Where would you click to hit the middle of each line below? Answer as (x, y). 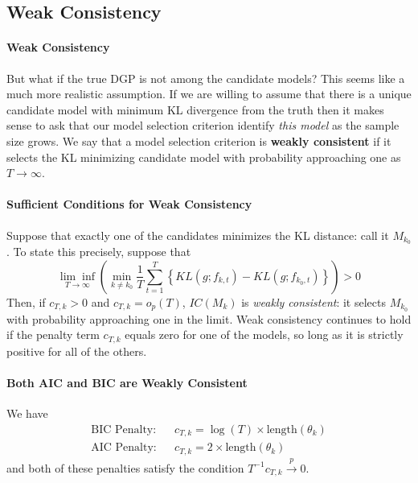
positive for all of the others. (77, 351)
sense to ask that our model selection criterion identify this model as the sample (203, 125)
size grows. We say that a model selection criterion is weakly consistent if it (199, 140)
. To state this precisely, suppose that (99, 252)
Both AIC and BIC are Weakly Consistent (127, 383)
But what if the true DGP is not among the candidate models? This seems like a (206, 78)
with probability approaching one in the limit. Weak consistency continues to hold (209, 318)
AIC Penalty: (124, 448)
